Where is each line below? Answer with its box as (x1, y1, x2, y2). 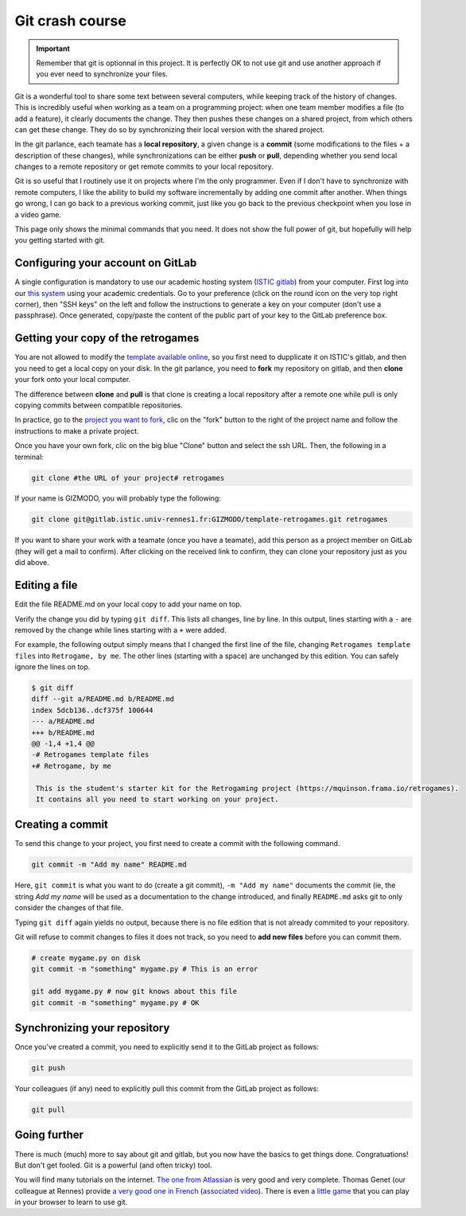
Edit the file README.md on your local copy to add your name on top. (14, 599, 243, 609)
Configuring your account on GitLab (14, 256, 197, 270)
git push (31, 1063, 66, 1073)
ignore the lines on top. (14, 662, 91, 672)
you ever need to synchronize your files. (36, 69, 169, 79)
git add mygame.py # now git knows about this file (31, 987, 238, 996)
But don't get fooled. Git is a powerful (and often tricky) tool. (14, 1160, 212, 1170)
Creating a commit (14, 818, 109, 832)
